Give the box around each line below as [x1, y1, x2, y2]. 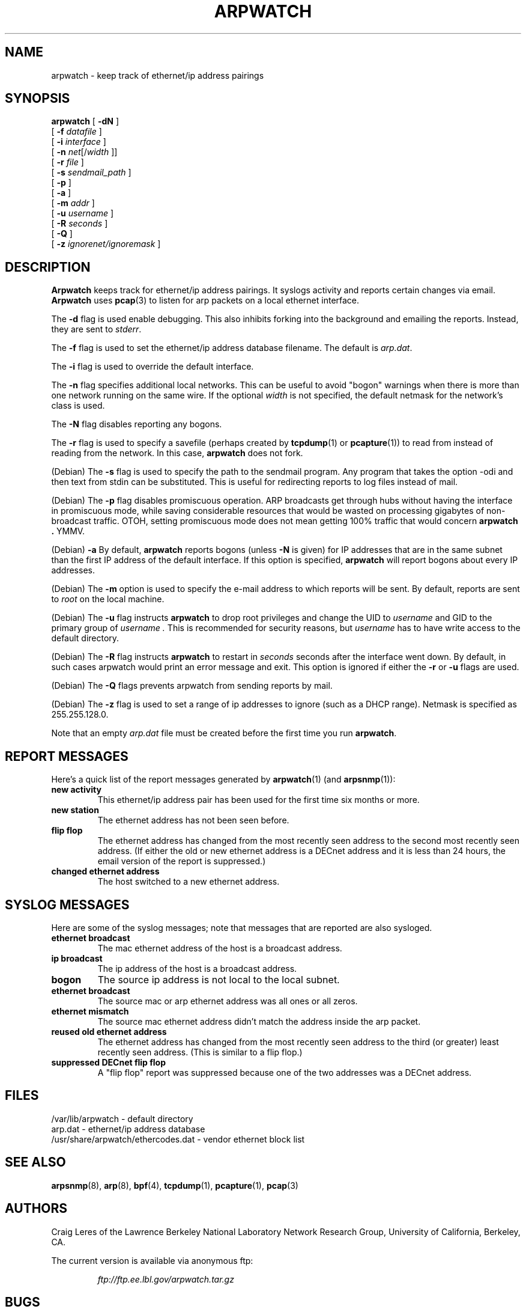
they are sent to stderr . [51, 324, 142, 335]
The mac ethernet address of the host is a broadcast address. [97, 942, 342, 953]
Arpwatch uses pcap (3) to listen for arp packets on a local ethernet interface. [51, 295, 360, 306]
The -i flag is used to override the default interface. [51, 361, 254, 372]
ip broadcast [51, 953, 103, 963]
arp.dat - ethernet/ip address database [51, 1123, 205, 1134]
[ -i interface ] [51, 136, 106, 147]
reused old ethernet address [51, 1026, 167, 1037]
